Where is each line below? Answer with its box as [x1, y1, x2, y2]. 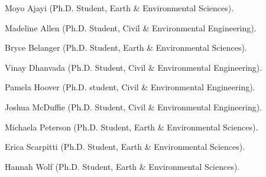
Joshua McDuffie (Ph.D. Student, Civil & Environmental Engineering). [5, 100, 262, 113]
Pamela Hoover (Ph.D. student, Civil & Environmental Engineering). [5, 81, 255, 93]
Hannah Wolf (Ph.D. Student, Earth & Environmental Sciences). [5, 160, 240, 172]
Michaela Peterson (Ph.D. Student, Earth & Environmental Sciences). [5, 120, 258, 133]
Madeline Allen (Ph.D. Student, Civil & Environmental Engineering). [5, 21, 257, 34]
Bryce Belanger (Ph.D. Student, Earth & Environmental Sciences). [5, 41, 247, 54]
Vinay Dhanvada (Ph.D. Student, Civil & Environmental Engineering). [5, 61, 262, 73]
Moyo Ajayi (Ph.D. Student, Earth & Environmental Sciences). [5, 2, 234, 14]
